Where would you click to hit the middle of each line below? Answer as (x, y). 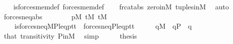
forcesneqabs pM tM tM (55, 16)
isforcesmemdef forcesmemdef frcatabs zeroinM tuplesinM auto (121, 6)
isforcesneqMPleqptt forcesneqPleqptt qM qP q (103, 26)
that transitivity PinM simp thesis (70, 35)
